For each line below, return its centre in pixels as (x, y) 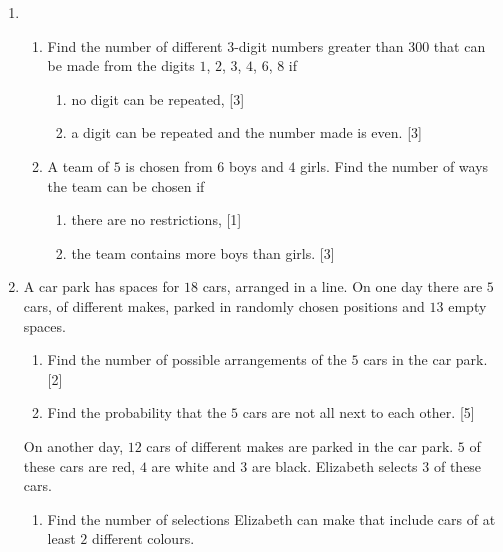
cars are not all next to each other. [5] (358, 412)
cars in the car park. (425, 359)
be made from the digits (121, 65)
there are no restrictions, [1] (156, 219)
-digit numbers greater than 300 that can (360, 45)
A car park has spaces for (101, 286)
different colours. (143, 538)
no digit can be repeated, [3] (158, 98)
